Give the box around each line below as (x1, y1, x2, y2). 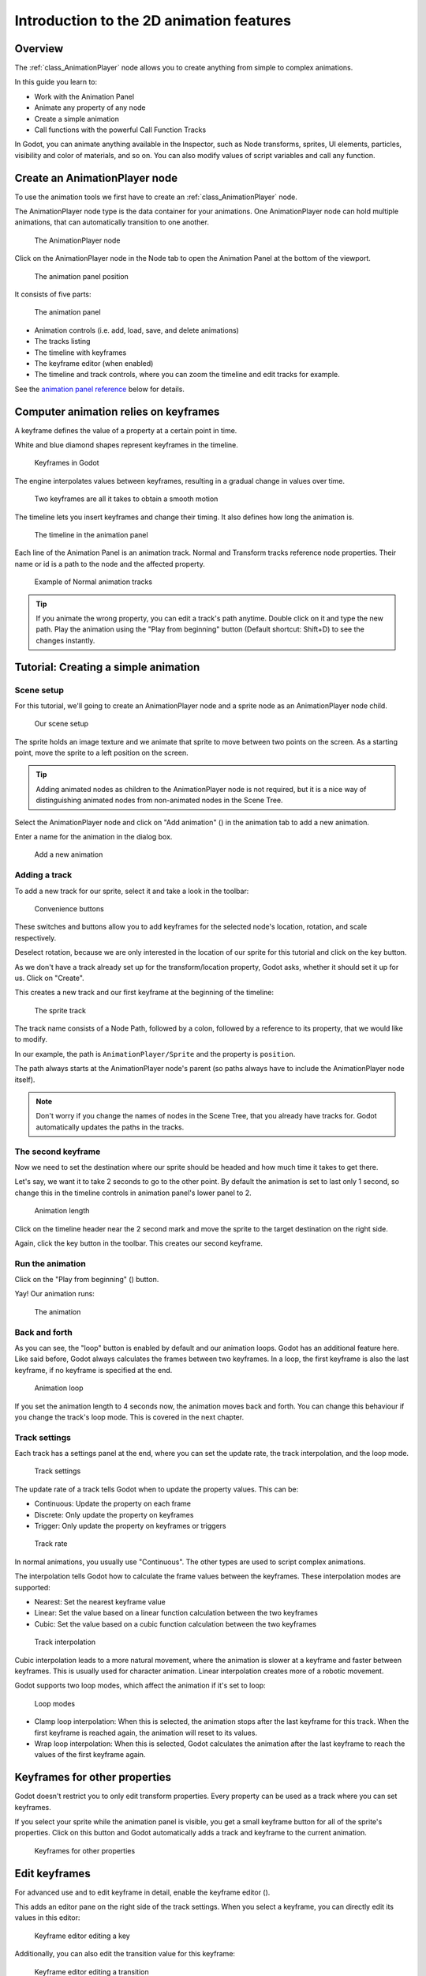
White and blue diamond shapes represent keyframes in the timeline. (14, 440, 238, 450)
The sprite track (34, 1005, 87, 1015)
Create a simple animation (34, 114, 120, 123)
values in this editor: (14, 1913, 80, 1922)
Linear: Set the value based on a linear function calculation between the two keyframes (34, 1608, 319, 1618)
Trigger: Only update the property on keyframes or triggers (34, 1522, 226, 1531)
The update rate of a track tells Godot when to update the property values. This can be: (14, 1484, 299, 1494)
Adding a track (14, 869, 73, 881)
